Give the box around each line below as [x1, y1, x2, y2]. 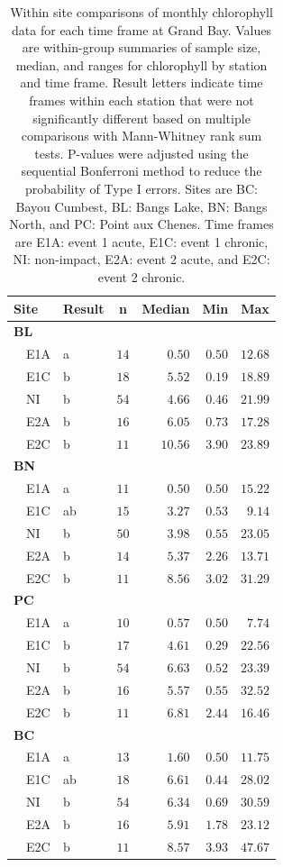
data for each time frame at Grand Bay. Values [12, 20, 271, 39]
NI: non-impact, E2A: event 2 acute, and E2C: [13, 250, 270, 269]
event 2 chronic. [97, 267, 186, 286]
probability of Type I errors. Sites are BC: [25, 178, 258, 197]
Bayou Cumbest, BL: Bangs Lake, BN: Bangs [15, 196, 268, 215]
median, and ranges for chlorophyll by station [15, 55, 268, 74]
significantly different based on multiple [32, 108, 251, 127]
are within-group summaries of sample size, [22, 38, 261, 57]
